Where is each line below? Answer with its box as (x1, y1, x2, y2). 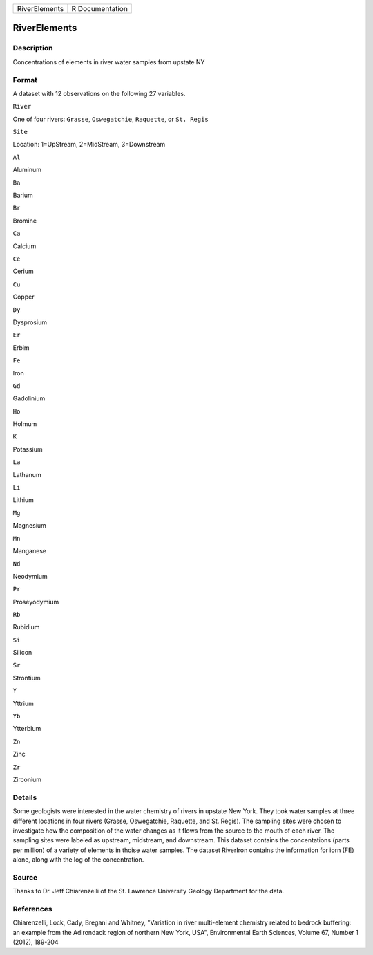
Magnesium (12, 521, 46, 530)
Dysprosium (12, 318, 48, 326)
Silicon (12, 649, 32, 657)
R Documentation (71, 4, 128, 13)
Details (12, 792, 37, 802)
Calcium (12, 242, 37, 250)
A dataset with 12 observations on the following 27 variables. (12, 89, 186, 98)
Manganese (12, 546, 47, 555)
